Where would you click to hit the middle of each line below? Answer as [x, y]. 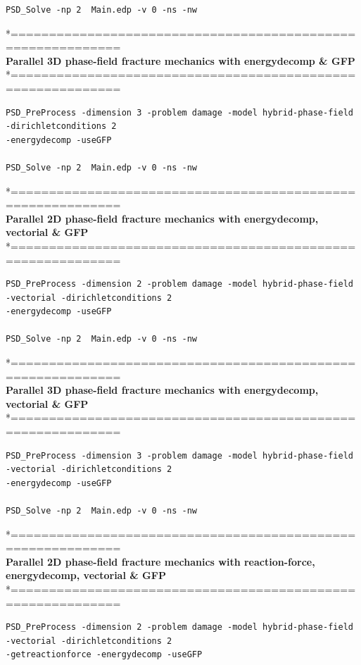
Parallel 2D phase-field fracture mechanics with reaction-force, [160, 561]
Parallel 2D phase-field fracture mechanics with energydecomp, [162, 218]
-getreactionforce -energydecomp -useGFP [104, 655]
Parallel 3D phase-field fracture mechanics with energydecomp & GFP [180, 60]
